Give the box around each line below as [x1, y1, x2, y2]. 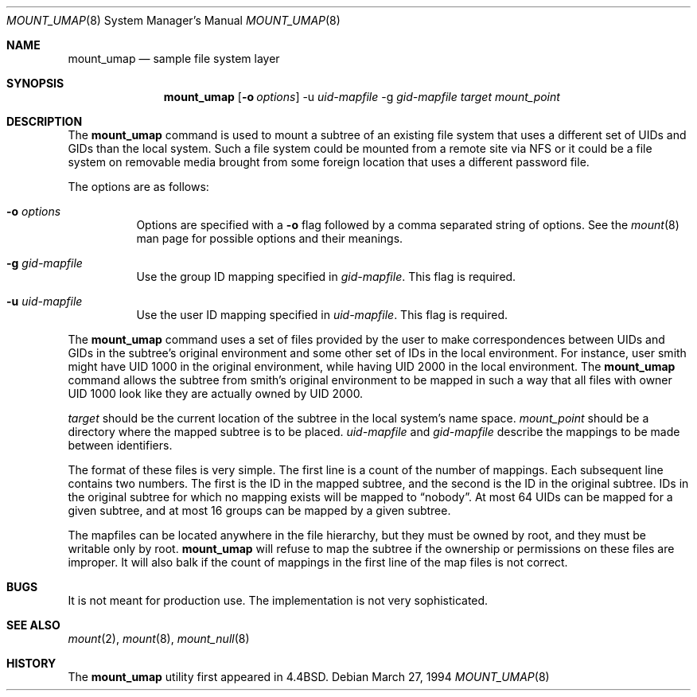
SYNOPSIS [6, 76, 64, 90]
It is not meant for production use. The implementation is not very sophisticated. [68, 594, 489, 607]
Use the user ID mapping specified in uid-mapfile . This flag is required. [136, 308, 508, 321]
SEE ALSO [6, 618, 60, 632]
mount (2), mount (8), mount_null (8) [68, 632, 250, 645]
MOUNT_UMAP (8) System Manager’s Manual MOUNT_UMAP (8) [6, 14, 341, 27]
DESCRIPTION [6, 115, 83, 128]
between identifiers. [68, 438, 173, 452]
